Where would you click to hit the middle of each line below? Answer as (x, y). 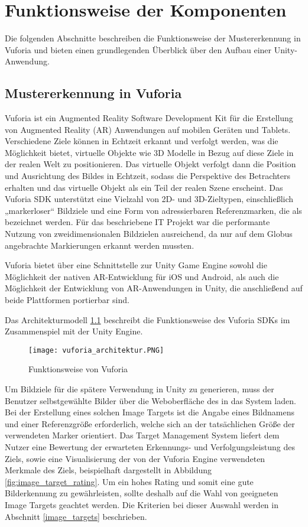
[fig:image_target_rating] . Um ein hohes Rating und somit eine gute (129, 481)
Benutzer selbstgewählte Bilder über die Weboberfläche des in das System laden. (150, 400)
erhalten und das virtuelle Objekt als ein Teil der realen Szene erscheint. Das (144, 187)
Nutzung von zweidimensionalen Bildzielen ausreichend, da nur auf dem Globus (149, 234)
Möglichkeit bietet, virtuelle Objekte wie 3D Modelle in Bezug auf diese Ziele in (149, 152)
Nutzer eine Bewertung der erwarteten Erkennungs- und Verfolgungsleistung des (150, 447)
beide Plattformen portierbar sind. (67, 300)
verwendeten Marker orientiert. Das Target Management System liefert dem (142, 435)
